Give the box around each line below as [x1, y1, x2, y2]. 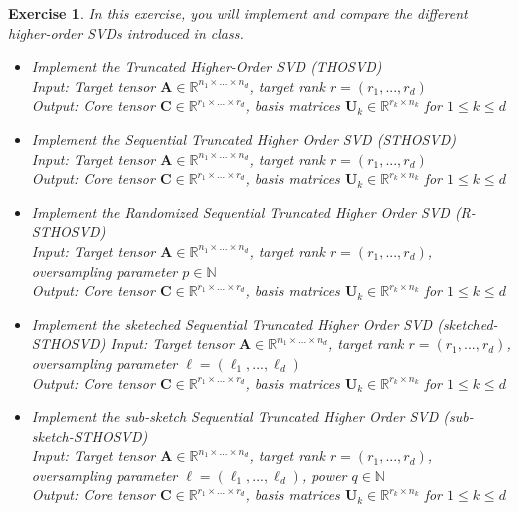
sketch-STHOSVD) [31, 425, 148, 446]
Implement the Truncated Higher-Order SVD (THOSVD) [31, 56, 382, 77]
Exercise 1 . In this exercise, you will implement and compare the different [8, 3, 468, 23]
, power [301, 464, 347, 485]
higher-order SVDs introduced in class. [8, 22, 244, 43]
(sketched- [437, 313, 498, 334]
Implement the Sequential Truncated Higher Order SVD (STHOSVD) [31, 128, 457, 149]
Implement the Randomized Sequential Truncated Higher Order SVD [31, 201, 450, 222]
